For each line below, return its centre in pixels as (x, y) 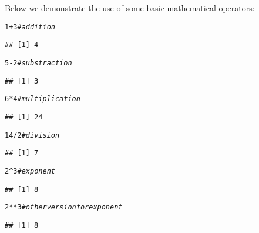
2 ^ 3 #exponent (30, 171)
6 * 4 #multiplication (43, 99)
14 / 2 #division (32, 135)
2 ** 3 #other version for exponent (64, 207)
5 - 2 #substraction (38, 63)
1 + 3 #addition (30, 27)
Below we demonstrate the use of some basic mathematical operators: (130, 8)
